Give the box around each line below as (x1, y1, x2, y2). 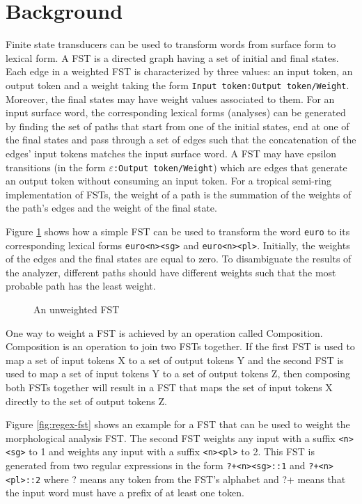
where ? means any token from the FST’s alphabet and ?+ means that (43, 471, 346, 486)
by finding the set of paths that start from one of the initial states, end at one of (6, 118, 349, 133)
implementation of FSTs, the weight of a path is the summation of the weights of (6, 187, 352, 201)
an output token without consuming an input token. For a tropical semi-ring (6, 173, 331, 188)
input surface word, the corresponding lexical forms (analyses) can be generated (6, 105, 346, 120)
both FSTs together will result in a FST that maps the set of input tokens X (6, 380, 333, 395)
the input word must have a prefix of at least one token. (6, 485, 244, 500)
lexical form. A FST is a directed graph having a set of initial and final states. (6, 50, 339, 65)
